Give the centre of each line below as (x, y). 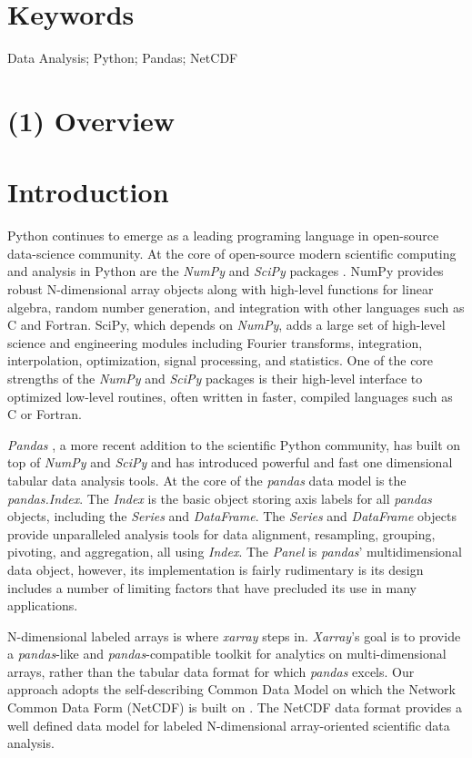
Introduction (88, 192)
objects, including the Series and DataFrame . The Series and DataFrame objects (232, 516)
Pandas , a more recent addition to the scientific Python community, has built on (234, 444)
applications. (43, 605)
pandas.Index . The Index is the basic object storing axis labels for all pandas (220, 498)
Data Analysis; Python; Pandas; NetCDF (123, 58)
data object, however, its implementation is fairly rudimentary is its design (216, 569)
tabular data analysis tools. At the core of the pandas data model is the (207, 480)
